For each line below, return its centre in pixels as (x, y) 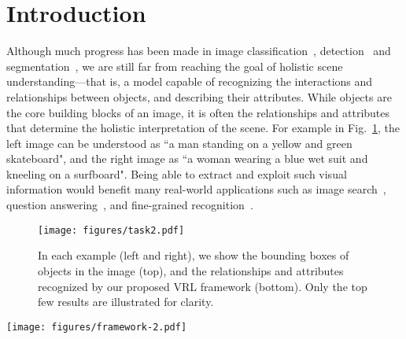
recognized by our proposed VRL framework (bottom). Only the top (203, 286)
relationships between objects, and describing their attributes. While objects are (199, 96)
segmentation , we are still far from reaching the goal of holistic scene (175, 66)
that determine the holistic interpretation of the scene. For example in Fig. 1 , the (203, 128)
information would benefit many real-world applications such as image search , (196, 189)
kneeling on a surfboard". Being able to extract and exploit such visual (177, 173)
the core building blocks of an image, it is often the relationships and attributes (198, 112)
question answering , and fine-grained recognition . (130, 205)
